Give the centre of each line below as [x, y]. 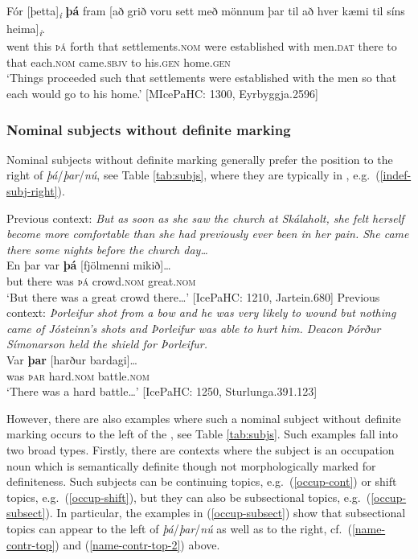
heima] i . [26, 29]
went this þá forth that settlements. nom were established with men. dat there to [202, 46]
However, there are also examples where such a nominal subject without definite [204, 418]
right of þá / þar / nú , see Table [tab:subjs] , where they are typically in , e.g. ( [193, 175]
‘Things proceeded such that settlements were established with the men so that [202, 78]
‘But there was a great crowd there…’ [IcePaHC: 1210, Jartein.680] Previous [193, 296]
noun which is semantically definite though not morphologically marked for [191, 465]
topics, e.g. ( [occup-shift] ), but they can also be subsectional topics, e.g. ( [189, 497]
